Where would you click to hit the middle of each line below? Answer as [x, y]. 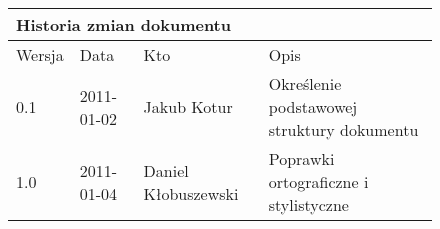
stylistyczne [308, 204]
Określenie [305, 83]
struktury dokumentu [343, 129]
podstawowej [313, 106]
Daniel [166, 170]
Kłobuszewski [191, 193]
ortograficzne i [318, 181]
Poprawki [301, 158]
